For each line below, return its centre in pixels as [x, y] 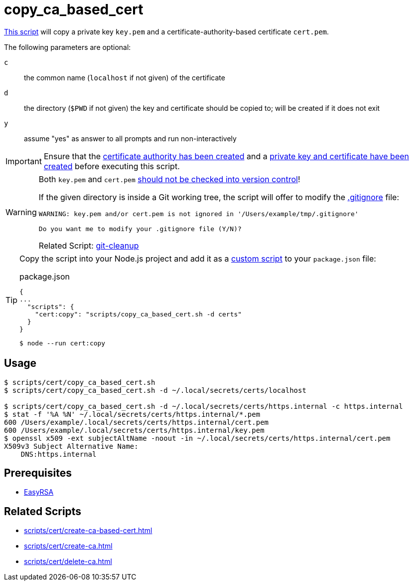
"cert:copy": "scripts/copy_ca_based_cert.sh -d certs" [138, 314]
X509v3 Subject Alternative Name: [71, 446]
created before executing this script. [112, 166]
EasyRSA [39, 492]
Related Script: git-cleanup [89, 245]
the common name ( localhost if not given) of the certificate [125, 77]
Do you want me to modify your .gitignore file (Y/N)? [140, 229]
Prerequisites [38, 473]
